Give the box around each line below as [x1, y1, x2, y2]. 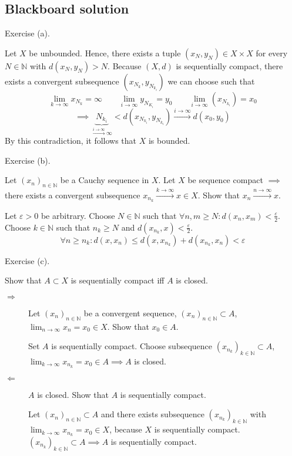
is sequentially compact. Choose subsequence [51, 340, 213, 352]
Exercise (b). [5, 154, 51, 166]
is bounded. [148, 134, 190, 147]
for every [256, 46, 288, 59]
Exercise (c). [5, 254, 50, 266]
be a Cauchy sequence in [60, 174, 149, 186]
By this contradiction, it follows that [5, 134, 137, 147]
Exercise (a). [5, 27, 50, 39]
